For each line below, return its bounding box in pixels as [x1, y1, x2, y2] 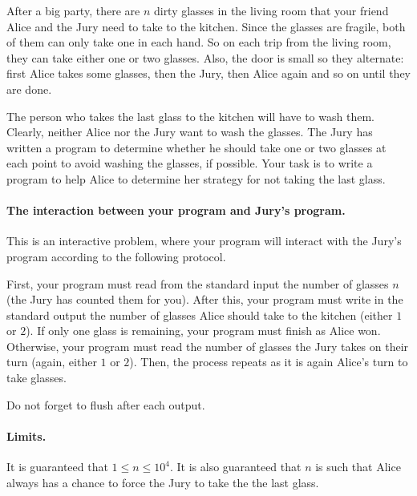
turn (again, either [6, 353, 97, 370]
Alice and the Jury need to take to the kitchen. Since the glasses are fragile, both [6, 18, 406, 34]
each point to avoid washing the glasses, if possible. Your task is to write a [6, 155, 373, 171]
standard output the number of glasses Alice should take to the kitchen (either [6, 306, 393, 323]
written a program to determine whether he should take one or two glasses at [6, 139, 387, 155]
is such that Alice [315, 458, 401, 475]
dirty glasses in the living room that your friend [153, 2, 389, 18]
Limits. [6, 427, 47, 444]
